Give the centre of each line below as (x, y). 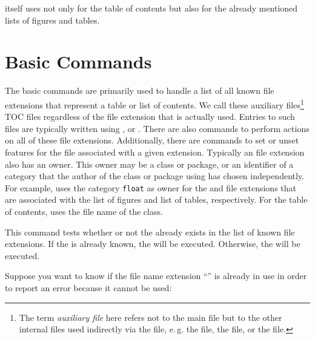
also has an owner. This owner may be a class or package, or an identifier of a (149, 164)
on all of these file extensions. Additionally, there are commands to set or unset (152, 140)
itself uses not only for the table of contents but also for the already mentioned (151, 8)
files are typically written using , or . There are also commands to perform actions (157, 128)
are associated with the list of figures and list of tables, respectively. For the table (156, 199)
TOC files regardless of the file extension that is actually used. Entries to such (150, 117)
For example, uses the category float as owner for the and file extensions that (151, 187)
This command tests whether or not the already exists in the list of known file (150, 232)
